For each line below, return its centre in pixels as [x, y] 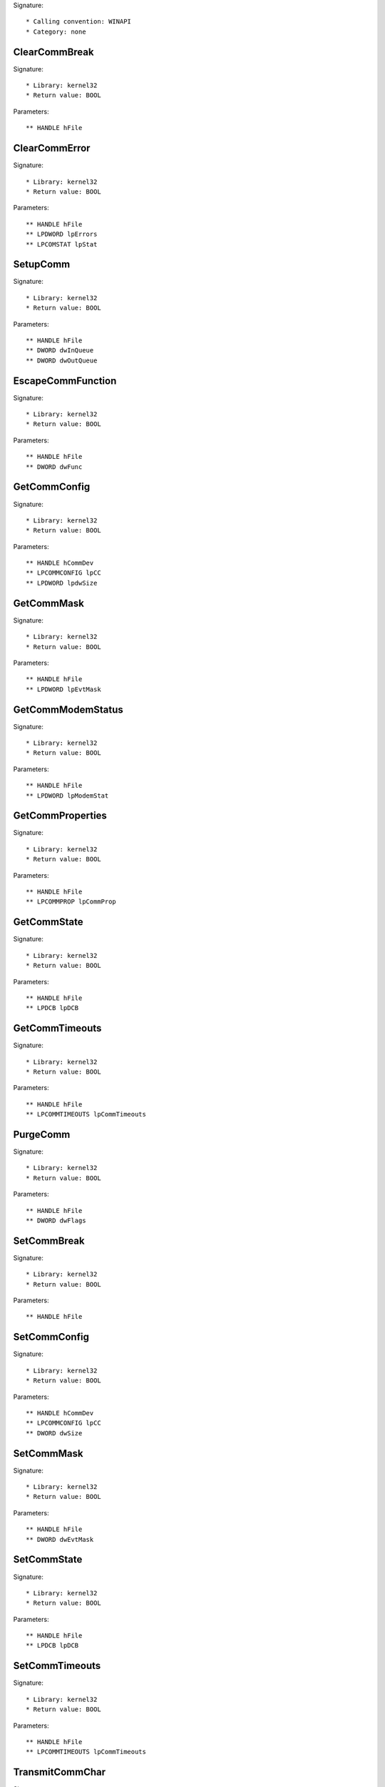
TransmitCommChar [60, 1772]
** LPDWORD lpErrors [62, 234]
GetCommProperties [60, 816]
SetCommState [48, 1559]
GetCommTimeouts [57, 1028]
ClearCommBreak [53, 52]
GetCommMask [49, 603]
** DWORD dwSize [54, 1433]
